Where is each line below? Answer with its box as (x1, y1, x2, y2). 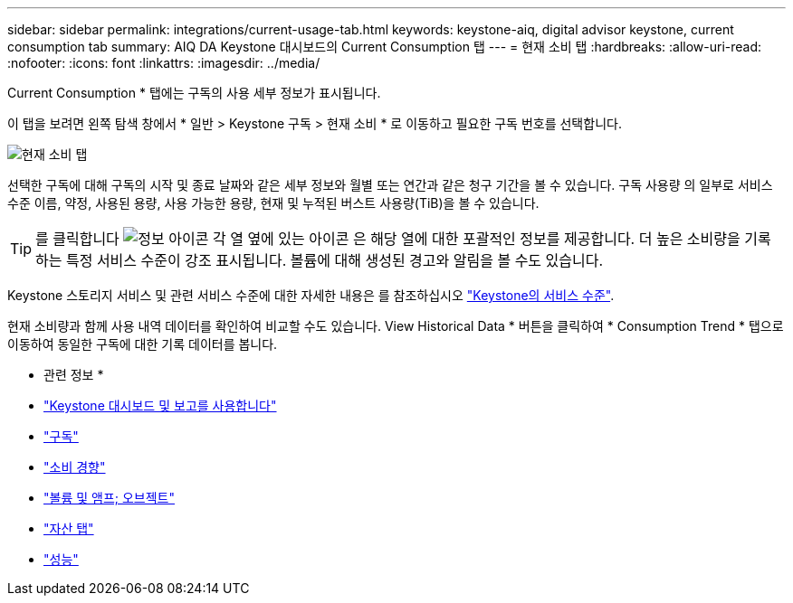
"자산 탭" (43, 521, 94, 536)
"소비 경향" (43, 459, 106, 475)
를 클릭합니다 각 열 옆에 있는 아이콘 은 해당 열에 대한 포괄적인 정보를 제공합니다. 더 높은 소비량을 (35, 230, 740, 248)
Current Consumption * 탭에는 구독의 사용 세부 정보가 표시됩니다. (7, 85, 381, 100)
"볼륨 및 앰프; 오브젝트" (43, 490, 175, 505)
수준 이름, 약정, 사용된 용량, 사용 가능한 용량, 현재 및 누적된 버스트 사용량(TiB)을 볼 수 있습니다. (7, 195, 540, 211)
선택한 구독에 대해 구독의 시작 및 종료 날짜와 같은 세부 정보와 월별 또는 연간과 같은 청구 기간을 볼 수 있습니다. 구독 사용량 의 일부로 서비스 (7, 177, 773, 193)
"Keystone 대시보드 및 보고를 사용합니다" (43, 398, 277, 413)
